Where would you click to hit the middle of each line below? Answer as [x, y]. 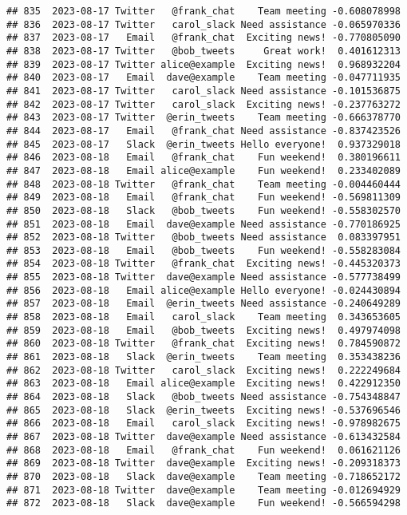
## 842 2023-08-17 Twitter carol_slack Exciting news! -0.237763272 [203, 104]
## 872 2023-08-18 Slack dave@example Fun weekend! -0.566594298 [203, 503]
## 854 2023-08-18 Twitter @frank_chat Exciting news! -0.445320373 [203, 264]
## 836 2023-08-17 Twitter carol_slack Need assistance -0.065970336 [203, 24]
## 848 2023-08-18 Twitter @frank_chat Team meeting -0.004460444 [203, 184]
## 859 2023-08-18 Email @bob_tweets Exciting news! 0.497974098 [203, 330]
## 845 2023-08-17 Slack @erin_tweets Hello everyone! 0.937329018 [203, 144]
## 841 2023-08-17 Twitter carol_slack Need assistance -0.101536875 [203, 91]
